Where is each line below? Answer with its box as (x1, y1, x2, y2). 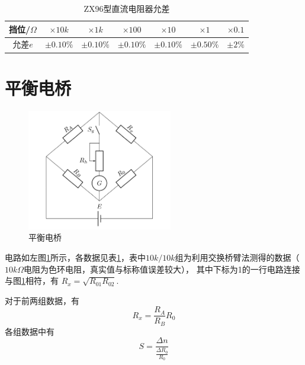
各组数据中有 (5, 325, 54, 337)
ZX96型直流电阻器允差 (84, 2, 170, 14)
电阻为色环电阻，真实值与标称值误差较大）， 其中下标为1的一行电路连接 (24, 262, 300, 275)
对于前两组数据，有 (5, 294, 79, 306)
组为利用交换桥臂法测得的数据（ (175, 251, 300, 263)
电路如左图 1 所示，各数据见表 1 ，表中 (5, 251, 146, 263)
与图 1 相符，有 (5, 274, 59, 287)
